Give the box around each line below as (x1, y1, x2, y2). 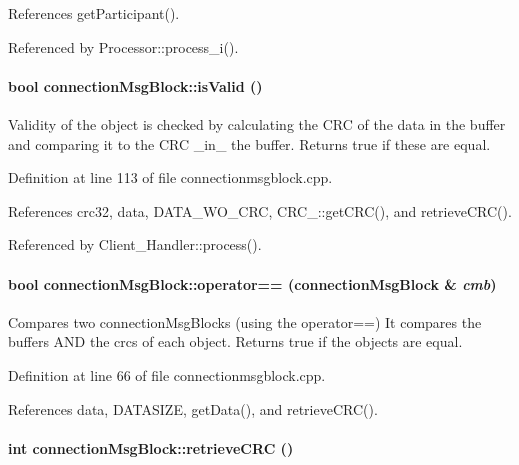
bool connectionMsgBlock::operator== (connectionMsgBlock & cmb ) (8, 273, 497, 294)
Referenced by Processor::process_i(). (8, 36, 239, 57)
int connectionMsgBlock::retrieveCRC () (8, 437, 294, 458)
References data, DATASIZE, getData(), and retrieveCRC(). (8, 398, 378, 419)
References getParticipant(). (8, 3, 180, 23)
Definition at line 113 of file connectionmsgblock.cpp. (8, 167, 333, 188)
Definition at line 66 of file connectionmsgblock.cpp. (8, 364, 326, 385)
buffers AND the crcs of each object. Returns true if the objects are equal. (8, 331, 463, 352)
